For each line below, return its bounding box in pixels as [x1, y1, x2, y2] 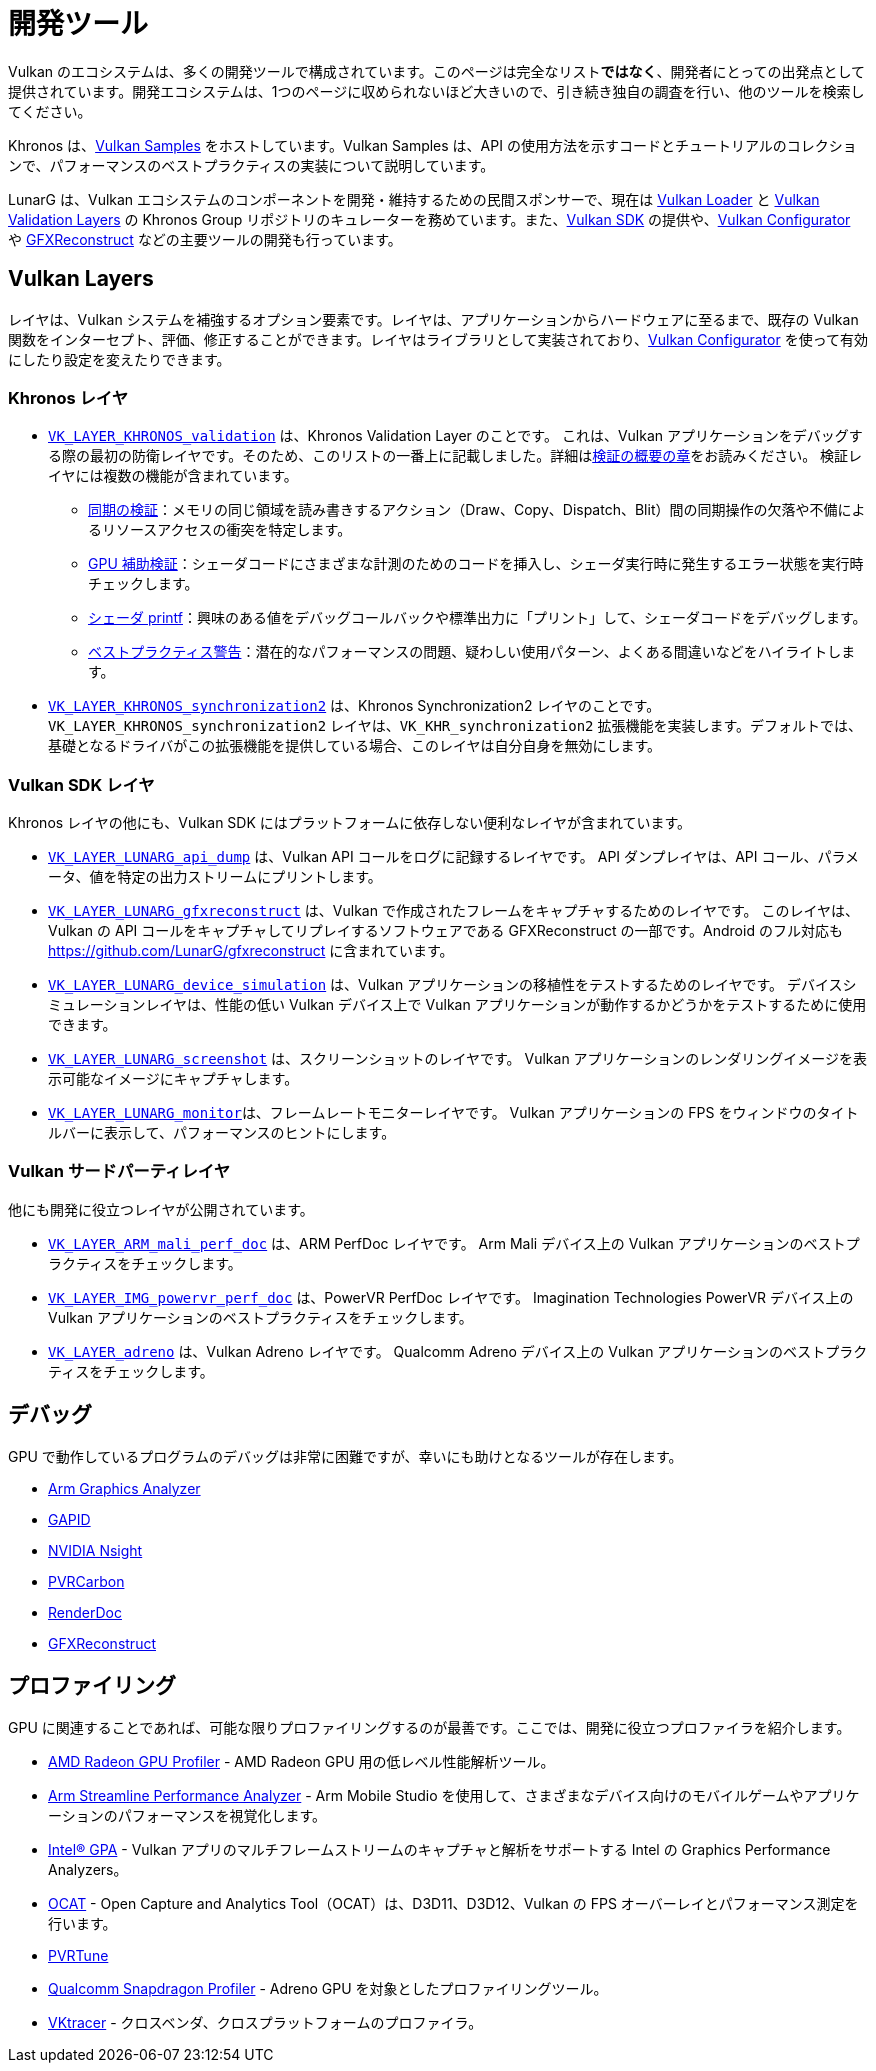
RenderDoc [48, 1603, 122, 1621]
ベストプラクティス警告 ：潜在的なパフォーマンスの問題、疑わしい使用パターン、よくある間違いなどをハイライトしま [88, 643, 856, 661]
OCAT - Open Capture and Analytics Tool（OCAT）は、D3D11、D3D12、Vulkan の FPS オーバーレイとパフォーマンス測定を [48, 1894, 859, 1912]
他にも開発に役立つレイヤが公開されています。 [8, 1200, 314, 1218]
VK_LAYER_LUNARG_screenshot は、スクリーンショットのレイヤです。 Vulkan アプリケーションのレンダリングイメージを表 [48, 1050, 868, 1068]
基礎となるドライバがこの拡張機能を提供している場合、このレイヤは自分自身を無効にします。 [48, 737, 662, 755]
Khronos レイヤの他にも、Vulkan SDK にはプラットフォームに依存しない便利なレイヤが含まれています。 [8, 814, 692, 832]
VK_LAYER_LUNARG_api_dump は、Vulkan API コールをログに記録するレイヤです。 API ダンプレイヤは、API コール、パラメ [48, 848, 860, 866]
